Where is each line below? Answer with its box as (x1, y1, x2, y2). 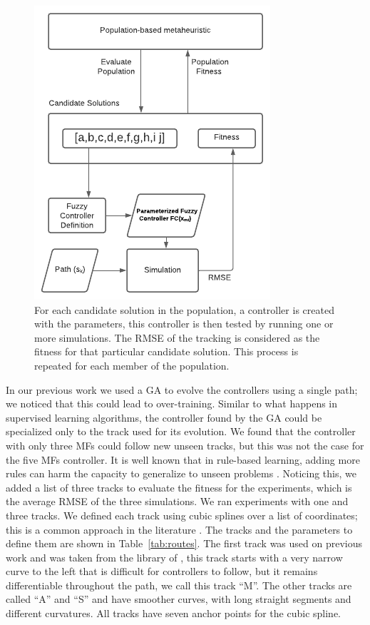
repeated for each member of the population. (34, 357, 230, 372)
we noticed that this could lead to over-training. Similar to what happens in (6, 396, 338, 411)
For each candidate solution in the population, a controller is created (34, 302, 334, 317)
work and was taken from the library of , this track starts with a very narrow (6, 549, 343, 564)
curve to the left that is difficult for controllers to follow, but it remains (6, 564, 318, 579)
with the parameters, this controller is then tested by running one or (34, 316, 334, 331)
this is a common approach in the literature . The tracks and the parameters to (6, 522, 353, 537)
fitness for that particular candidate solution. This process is (34, 344, 299, 359)
